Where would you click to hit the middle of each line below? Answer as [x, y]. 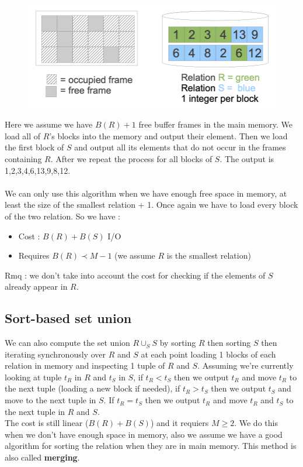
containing [23, 158]
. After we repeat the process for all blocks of [131, 158]
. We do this [256, 423]
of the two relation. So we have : [62, 216]
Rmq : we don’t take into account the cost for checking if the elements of [135, 275]
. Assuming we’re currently [245, 365]
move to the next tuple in [50, 400]
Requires [34, 255]
